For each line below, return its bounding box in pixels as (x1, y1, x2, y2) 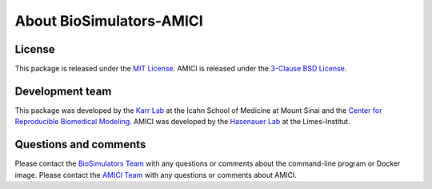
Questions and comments (14, 138, 146, 151)
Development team (14, 84, 112, 98)
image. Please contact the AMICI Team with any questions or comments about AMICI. (14, 170, 298, 179)
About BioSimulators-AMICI (14, 12, 203, 30)
